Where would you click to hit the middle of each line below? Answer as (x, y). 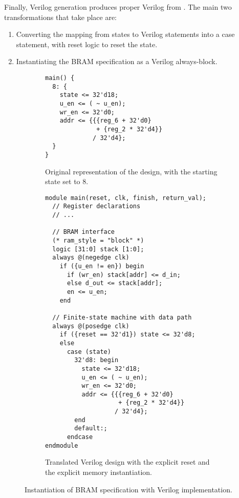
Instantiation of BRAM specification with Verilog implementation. (128, 489)
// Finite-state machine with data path (122, 317)
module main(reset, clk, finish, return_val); (126, 198)
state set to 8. (67, 181)
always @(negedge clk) (91, 258)
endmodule (62, 445)
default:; (91, 429)
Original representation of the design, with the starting (131, 171)
